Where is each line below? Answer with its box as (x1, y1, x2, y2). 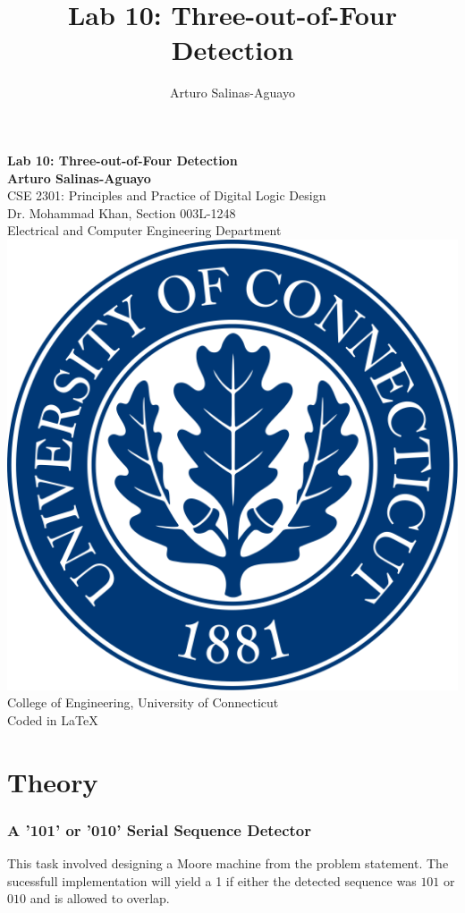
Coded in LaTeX (7, 711, 98, 730)
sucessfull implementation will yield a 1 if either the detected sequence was (7, 871, 417, 890)
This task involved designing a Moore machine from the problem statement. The (7, 854, 449, 873)
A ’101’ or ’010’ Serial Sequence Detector (7, 818, 312, 841)
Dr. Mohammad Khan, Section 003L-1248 (7, 203, 236, 222)
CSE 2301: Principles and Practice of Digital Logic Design (7, 186, 326, 205)
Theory (7, 763, 98, 799)
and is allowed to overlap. (30, 889, 170, 908)
